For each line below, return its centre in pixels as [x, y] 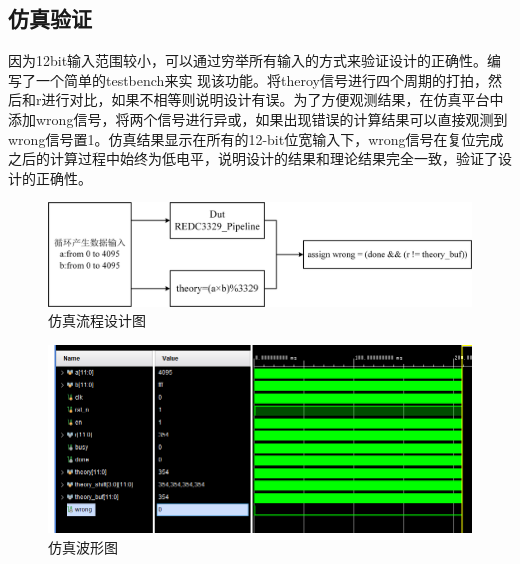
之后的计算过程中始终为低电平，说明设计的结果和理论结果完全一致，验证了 [253, 158]
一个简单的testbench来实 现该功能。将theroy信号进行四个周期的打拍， [262, 79]
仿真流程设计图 [97, 320]
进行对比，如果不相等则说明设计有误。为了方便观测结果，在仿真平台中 [272, 99]
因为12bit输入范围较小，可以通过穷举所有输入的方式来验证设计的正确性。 [248, 60]
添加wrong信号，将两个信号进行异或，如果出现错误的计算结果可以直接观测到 [258, 118]
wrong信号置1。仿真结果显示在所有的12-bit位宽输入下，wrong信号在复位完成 [256, 138]
